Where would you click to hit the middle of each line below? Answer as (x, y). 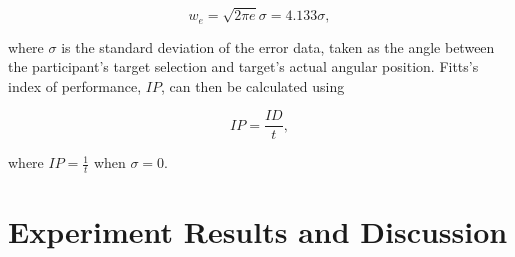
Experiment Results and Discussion (258, 231)
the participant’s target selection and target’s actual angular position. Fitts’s (243, 66)
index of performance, (75, 85)
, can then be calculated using (252, 85)
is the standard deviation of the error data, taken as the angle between (278, 46)
